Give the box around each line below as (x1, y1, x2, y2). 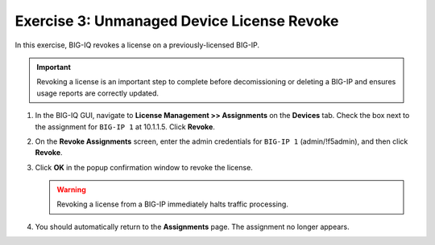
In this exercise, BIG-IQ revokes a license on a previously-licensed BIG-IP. (14, 40, 260, 50)
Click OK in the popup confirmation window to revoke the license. (35, 162, 253, 172)
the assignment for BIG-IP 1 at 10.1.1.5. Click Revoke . (35, 121, 215, 132)
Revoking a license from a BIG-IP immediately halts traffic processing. (56, 199, 289, 209)
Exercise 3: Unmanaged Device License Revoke (14, 12, 339, 30)
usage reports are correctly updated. (36, 88, 159, 98)
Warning (56, 185, 86, 194)
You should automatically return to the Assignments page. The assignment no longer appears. (35, 222, 350, 231)
